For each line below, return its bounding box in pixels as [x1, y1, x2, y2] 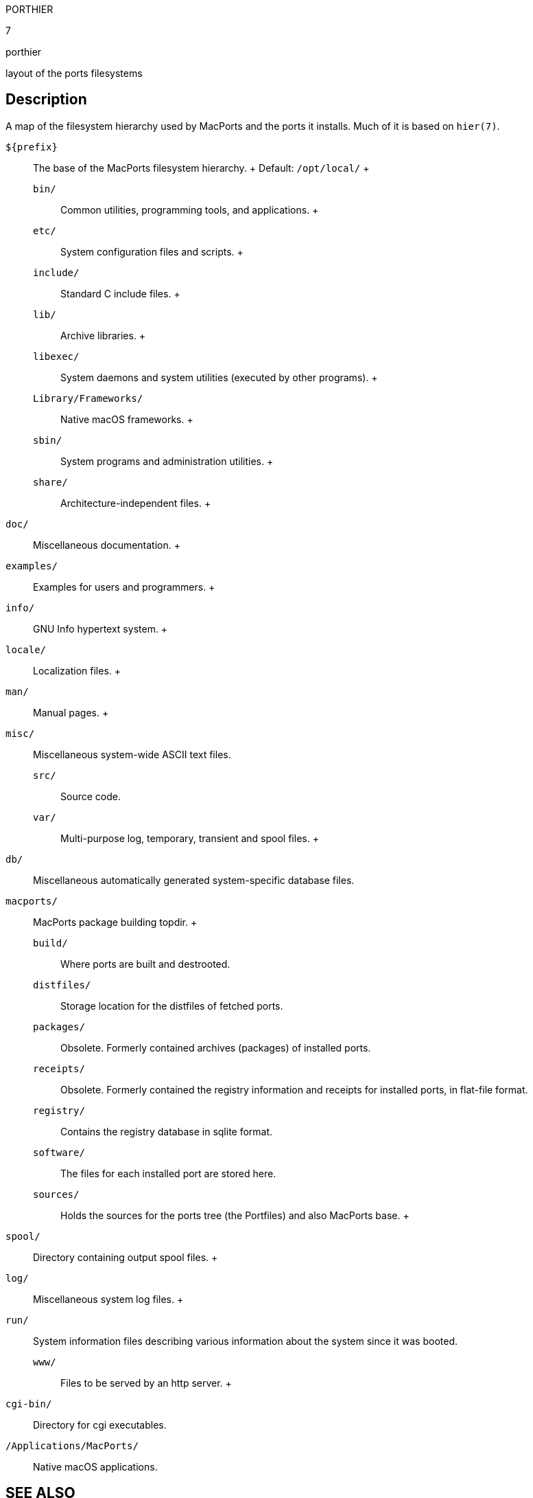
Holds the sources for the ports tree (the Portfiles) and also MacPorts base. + [60, 1209, 410, 1221]
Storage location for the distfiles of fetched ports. [60, 999, 283, 1012]
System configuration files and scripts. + [60, 245, 244, 258]
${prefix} [5, 141, 58, 152]
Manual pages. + [33, 706, 109, 718]
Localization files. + [33, 664, 121, 677]
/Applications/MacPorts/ [5, 1440, 139, 1451]
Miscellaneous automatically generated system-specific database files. [33, 874, 355, 886]
